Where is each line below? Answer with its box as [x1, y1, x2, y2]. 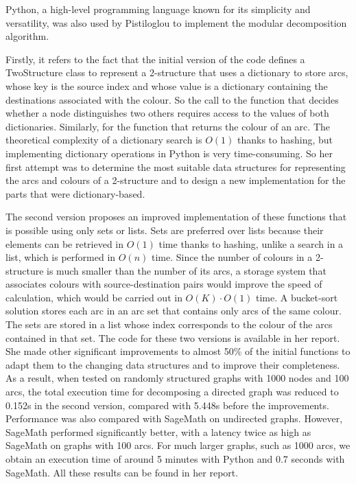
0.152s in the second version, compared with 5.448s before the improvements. [5, 397, 329, 412]
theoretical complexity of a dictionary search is [5, 132, 202, 147]
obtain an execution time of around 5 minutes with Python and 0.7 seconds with [5, 452, 345, 465]
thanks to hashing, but [237, 132, 333, 147]
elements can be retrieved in [5, 236, 124, 251]
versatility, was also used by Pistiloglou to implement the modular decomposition [5, 15, 347, 30]
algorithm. [5, 29, 49, 43]
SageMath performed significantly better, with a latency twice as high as [5, 424, 311, 439]
